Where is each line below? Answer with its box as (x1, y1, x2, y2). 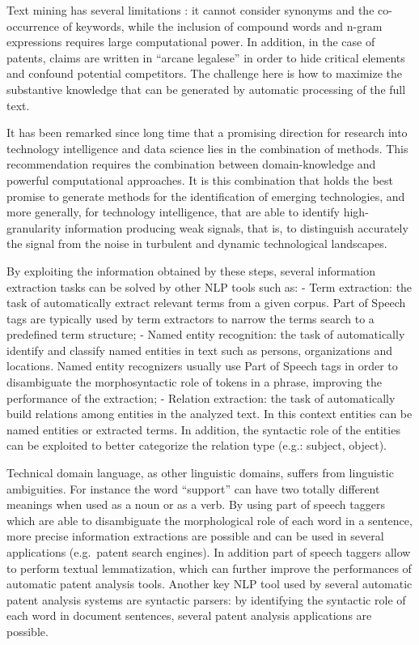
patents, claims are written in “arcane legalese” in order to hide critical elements (6, 49, 405, 66)
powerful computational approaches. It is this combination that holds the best (6, 171, 394, 188)
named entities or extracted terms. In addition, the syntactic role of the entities (6, 421, 400, 438)
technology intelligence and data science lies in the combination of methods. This (6, 139, 408, 156)
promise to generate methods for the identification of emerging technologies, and (6, 187, 405, 204)
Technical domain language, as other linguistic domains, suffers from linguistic (6, 464, 394, 481)
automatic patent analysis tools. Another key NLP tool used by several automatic (6, 575, 413, 592)
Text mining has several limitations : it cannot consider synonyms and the (6, 2, 375, 18)
